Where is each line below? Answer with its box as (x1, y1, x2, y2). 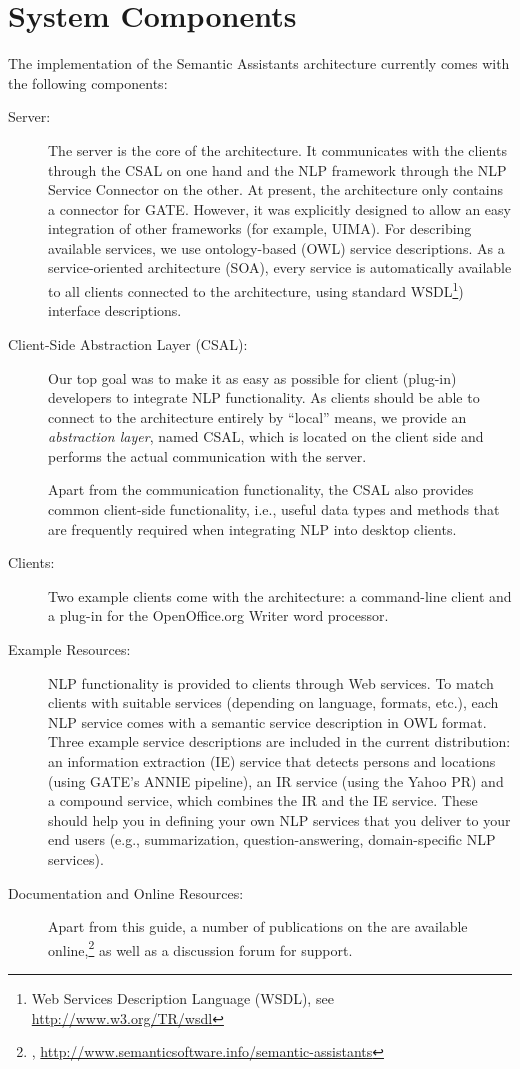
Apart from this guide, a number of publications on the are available (48, 916, 468, 937)
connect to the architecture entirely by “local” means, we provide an (48, 406, 467, 427)
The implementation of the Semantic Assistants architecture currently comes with (8, 53, 510, 74)
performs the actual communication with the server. (48, 445, 367, 466)
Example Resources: (8, 639, 131, 660)
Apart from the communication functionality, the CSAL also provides (48, 479, 474, 500)
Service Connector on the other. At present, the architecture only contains (48, 179, 503, 200)
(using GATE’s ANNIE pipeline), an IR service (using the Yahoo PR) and (48, 770, 504, 791)
